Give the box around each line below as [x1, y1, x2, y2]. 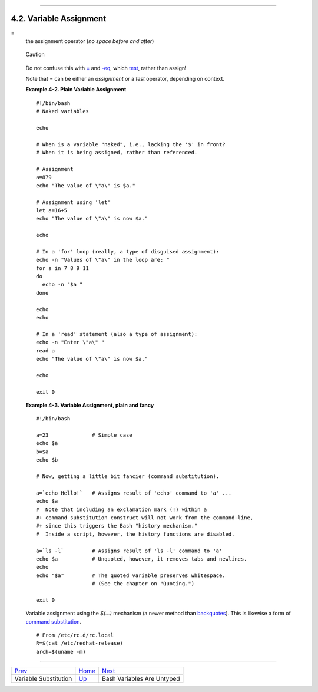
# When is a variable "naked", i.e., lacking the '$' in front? [36, 141, 226, 147]
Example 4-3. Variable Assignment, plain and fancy [25, 401, 154, 408]
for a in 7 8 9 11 [36, 265, 90, 271]
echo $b [36, 457, 58, 463]
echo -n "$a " [42, 281, 83, 288]
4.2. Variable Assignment [11, 14, 107, 24]
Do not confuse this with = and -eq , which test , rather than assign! [25, 64, 187, 71]
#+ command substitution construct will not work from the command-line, [36, 515, 254, 521]
